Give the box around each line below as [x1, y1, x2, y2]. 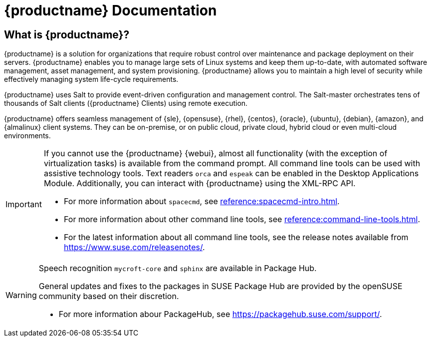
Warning [5, 290, 37, 301]
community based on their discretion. [38, 291, 179, 302]
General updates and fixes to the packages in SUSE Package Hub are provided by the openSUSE [38, 281, 403, 292]
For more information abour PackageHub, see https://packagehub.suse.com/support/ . [58, 309, 382, 320]
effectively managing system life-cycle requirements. [4, 75, 179, 84]
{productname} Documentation [4, 2, 217, 19]
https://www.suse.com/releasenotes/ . [63, 242, 205, 253]
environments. [4, 131, 51, 140]
